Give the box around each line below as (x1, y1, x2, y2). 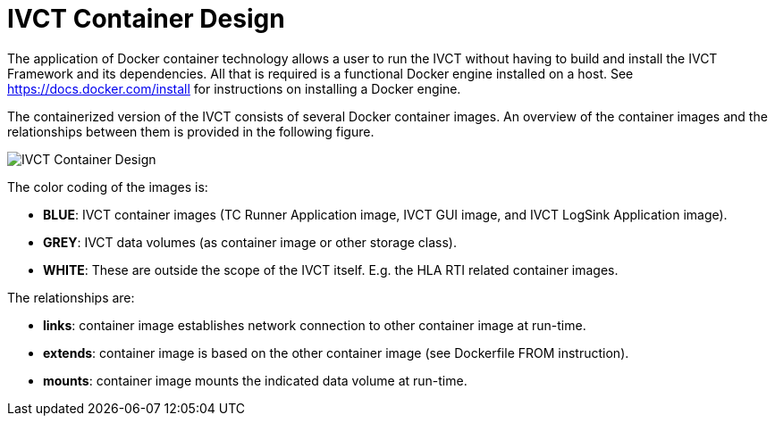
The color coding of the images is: (7, 178, 208, 195)
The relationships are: (7, 289, 135, 305)
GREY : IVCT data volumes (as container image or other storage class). (43, 234, 458, 250)
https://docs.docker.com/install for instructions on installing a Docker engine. (7, 80, 461, 96)
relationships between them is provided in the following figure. (7, 123, 375, 139)
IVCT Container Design (7, 4, 285, 34)
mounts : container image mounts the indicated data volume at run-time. (43, 372, 468, 388)
